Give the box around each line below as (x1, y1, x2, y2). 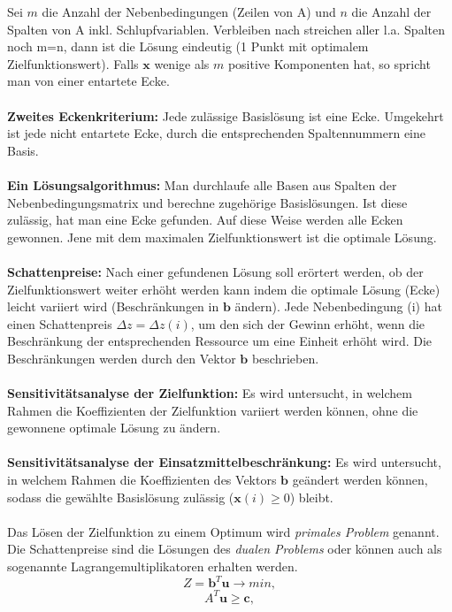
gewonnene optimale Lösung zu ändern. (7, 418, 221, 437)
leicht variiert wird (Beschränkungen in (7, 297, 219, 316)
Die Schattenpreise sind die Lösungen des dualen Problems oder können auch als (7, 539, 442, 558)
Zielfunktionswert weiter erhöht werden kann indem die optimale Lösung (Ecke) (7, 279, 441, 298)
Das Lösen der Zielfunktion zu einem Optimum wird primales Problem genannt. (7, 522, 440, 540)
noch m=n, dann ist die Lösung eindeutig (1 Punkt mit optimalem (7, 37, 369, 56)
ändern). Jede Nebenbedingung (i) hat (234, 297, 442, 316)
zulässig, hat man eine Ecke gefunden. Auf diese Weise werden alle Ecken (7, 210, 403, 229)
